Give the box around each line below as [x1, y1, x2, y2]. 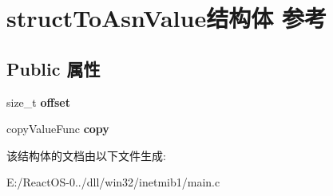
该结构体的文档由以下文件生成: [6, 147, 166, 163]
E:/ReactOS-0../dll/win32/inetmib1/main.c [6, 174, 220, 190]
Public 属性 [6, 56, 101, 80]
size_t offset [6, 93, 70, 110]
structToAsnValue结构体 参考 [6, 2, 327, 34]
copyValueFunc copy [6, 120, 109, 137]
